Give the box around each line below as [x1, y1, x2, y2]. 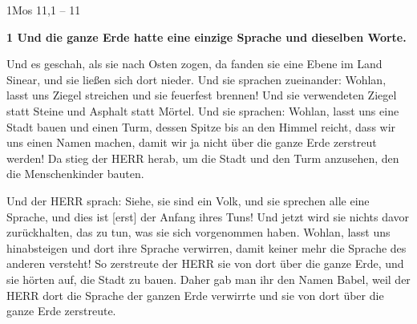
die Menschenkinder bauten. [6, 165, 144, 182]
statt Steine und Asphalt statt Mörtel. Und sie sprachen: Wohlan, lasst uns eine [6, 102, 399, 119]
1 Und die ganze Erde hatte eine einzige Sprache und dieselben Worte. [6, 28, 407, 45]
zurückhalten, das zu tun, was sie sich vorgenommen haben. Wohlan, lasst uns [6, 224, 391, 241]
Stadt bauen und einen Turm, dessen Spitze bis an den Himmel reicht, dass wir [6, 118, 396, 135]
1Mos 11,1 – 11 [6, 2, 81, 18]
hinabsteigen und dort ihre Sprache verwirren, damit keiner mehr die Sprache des [6, 239, 407, 256]
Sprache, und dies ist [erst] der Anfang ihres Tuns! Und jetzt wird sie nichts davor [6, 208, 410, 225]
